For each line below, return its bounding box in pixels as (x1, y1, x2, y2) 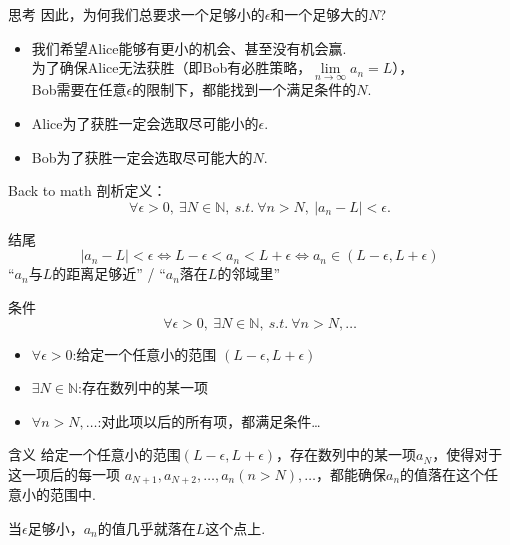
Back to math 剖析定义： (8, 180, 167, 201)
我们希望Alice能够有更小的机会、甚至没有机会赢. (31, 37, 347, 58)
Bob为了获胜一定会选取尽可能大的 (31, 146, 253, 167)
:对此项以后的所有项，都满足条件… (97, 410, 321, 431)
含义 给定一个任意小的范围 (8, 444, 181, 465)
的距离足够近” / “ (52, 263, 166, 284)
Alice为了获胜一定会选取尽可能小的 (31, 113, 259, 133)
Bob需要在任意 (31, 79, 127, 100)
